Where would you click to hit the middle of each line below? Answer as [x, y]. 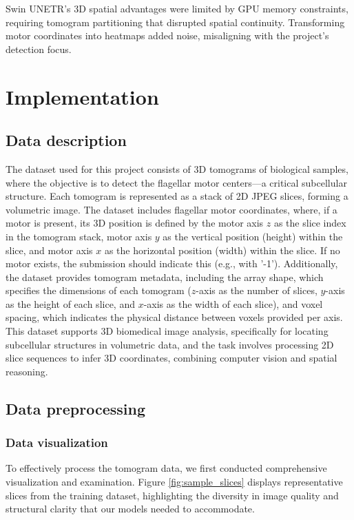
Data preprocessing [76, 408]
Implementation [82, 96]
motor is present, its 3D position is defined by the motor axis [135, 223]
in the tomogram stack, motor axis [79, 236]
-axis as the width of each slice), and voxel [233, 303]
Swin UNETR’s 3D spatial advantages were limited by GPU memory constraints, [177, 8]
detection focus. [39, 49]
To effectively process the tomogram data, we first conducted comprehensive [166, 468]
